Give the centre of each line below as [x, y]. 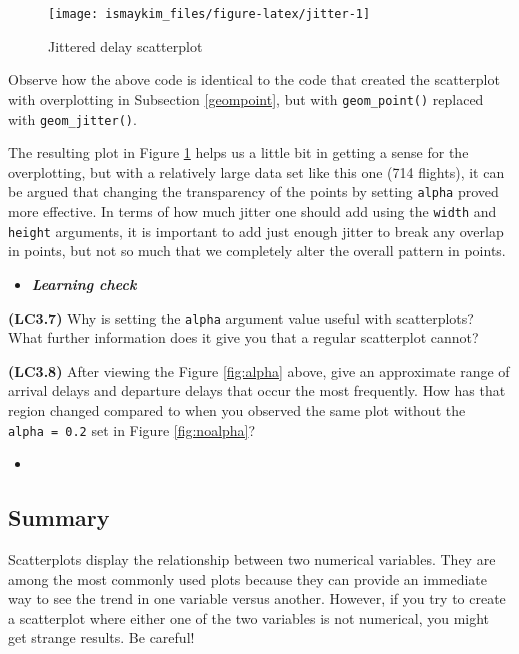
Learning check [84, 283]
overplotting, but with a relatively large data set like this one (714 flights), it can [256, 171]
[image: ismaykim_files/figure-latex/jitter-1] [209, 14]
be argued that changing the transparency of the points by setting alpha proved [253, 191]
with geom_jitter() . [72, 118]
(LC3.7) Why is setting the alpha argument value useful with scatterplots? [241, 317]
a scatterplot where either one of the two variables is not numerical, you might [249, 617]
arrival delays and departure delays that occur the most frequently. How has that [257, 390]
